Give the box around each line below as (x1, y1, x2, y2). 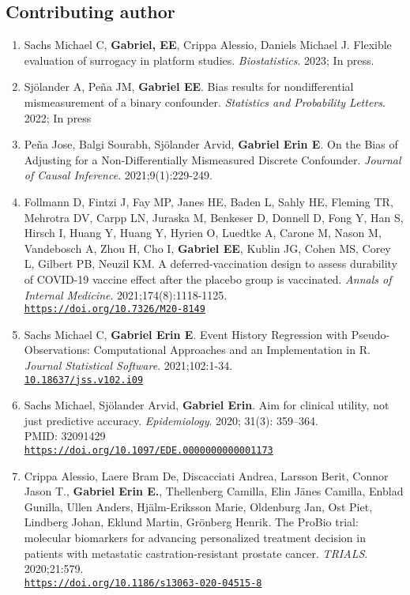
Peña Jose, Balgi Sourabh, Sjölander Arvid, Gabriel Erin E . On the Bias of (24, 136, 398, 153)
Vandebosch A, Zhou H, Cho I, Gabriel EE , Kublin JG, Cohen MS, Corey (24, 239, 391, 256)
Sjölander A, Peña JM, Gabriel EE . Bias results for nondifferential (24, 78, 354, 95)
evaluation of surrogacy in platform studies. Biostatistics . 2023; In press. (24, 51, 374, 68)
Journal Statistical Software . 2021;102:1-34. (24, 356, 233, 373)
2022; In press (24, 109, 92, 126)
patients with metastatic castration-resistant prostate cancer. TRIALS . (24, 544, 368, 561)
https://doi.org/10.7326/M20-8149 (24, 303, 205, 315)
